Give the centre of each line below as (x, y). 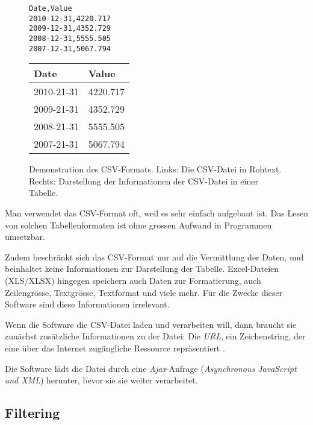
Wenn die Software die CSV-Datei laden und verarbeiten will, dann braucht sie (151, 324)
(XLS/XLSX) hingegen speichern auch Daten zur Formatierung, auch (133, 281)
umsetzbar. (25, 237)
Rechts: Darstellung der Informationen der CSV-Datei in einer (144, 181)
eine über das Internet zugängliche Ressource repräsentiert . (115, 348)
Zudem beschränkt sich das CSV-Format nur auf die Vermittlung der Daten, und (154, 257)
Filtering (33, 413)
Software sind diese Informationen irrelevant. (87, 304)
